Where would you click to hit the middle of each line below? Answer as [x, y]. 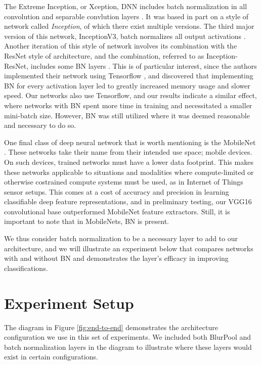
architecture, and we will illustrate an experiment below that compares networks [129, 248]
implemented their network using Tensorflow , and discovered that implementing [129, 76]
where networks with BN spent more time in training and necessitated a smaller [128, 105]
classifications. [26, 268]
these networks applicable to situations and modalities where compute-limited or [129, 172]
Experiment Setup [69, 303]
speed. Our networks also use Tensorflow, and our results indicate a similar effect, [130, 95]
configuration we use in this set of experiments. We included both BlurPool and [128, 337]
